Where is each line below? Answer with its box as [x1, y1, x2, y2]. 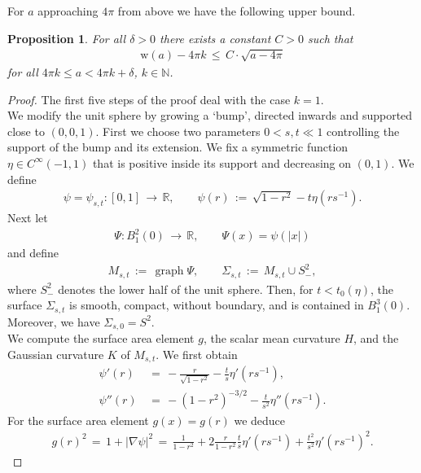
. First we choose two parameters [95, 122, 261, 139]
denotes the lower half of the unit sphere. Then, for [58, 280, 314, 297]
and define [7, 244, 59, 261]
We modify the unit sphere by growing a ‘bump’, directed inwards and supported [7, 107, 413, 124]
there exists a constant [160, 29, 271, 46]
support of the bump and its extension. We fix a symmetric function [7, 138, 349, 155]
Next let [7, 208, 48, 226]
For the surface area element [7, 411, 149, 428]
